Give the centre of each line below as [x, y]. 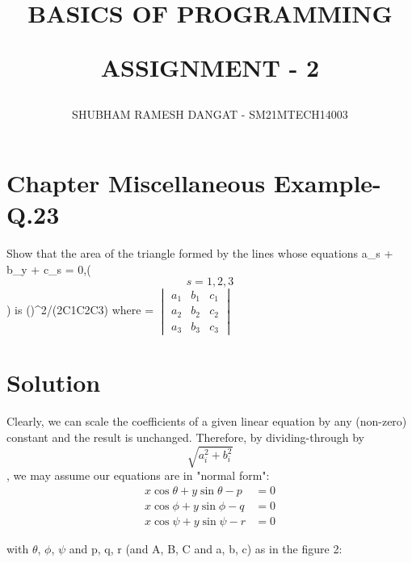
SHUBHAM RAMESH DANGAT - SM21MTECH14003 [210, 113]
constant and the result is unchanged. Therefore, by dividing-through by [186, 437]
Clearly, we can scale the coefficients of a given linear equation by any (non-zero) [207, 421]
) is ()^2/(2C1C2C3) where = [80, 310]
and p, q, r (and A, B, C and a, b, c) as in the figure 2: [206, 548]
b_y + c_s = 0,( [49, 269]
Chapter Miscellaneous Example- [194, 183]
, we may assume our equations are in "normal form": [138, 475]
